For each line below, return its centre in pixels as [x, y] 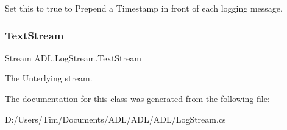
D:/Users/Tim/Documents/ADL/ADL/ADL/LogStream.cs [115, 119]
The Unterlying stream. [49, 78]
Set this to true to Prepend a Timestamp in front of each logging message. [144, 8]
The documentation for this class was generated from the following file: [137, 98]
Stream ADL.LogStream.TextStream [73, 57]
